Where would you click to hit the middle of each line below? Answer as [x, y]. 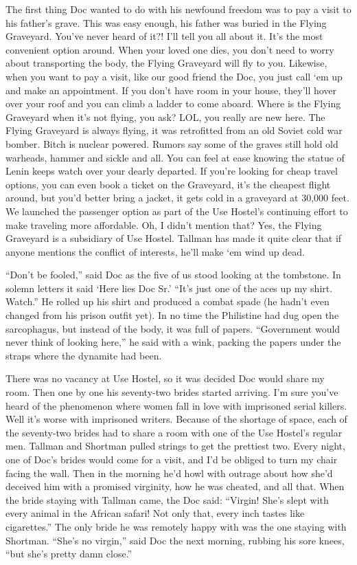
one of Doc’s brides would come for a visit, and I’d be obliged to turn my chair [172, 459]
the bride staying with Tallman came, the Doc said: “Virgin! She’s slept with [167, 499]
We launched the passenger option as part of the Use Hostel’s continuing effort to [177, 211]
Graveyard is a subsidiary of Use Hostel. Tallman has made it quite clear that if [174, 238]
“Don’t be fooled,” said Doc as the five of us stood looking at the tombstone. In [173, 275]
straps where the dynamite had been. [84, 355]
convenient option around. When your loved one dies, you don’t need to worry [170, 49]
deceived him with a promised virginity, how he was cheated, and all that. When [175, 486]
